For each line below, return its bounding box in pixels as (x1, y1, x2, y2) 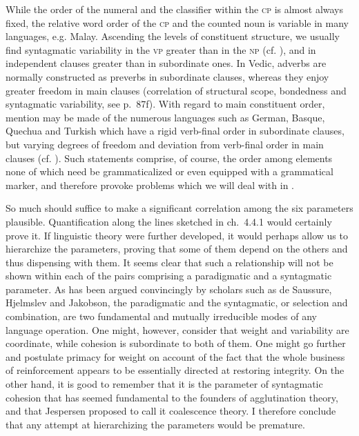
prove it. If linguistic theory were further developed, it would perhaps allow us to (6, 228, 348, 242)
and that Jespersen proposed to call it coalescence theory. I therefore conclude (6, 404, 336, 418)
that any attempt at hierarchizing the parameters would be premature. (6, 417, 305, 431)
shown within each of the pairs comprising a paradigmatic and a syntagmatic (6, 268, 332, 283)
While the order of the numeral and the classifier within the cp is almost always (6, 2, 344, 16)
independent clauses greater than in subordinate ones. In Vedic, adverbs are (6, 56, 327, 70)
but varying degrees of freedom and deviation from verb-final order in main (6, 137, 324, 151)
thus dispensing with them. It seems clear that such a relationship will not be (6, 255, 333, 269)
